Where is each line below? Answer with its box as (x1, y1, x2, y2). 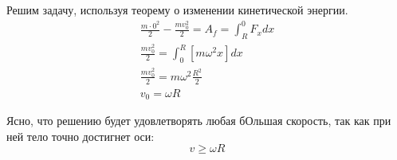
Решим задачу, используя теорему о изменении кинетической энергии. (6, 2, 348, 18)
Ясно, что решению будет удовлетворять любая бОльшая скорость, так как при (6, 112, 391, 129)
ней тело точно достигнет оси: (6, 127, 155, 144)
